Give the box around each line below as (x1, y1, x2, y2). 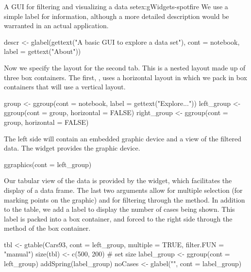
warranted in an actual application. (4, 20, 109, 31)
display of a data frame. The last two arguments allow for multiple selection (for (4, 185, 243, 195)
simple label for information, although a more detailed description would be (4, 11, 229, 21)
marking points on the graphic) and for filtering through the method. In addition (4, 194, 245, 204)
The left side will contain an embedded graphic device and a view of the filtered (4, 133, 241, 143)
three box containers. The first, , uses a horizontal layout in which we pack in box (4, 72, 247, 82)
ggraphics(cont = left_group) (4, 159, 92, 169)
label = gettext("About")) (4, 46, 81, 56)
